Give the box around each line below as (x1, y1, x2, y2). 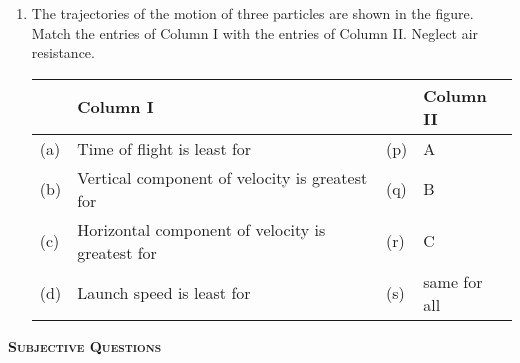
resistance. (31, 42, 95, 63)
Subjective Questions (8, 335, 162, 356)
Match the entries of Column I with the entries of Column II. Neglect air (31, 22, 479, 43)
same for (423, 269, 483, 293)
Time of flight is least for (77, 136, 252, 160)
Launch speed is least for (77, 281, 251, 305)
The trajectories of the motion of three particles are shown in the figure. (31, 3, 474, 23)
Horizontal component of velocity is (77, 217, 326, 241)
